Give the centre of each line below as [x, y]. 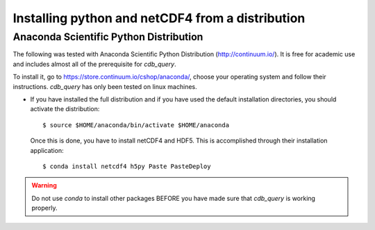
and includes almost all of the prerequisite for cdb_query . [94, 64]
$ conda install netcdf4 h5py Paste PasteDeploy [127, 166]
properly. [44, 208]
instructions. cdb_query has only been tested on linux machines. [105, 86]
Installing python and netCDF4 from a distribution [159, 18]
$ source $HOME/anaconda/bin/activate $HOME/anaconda [136, 125]
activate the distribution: [65, 109]
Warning [44, 186]
